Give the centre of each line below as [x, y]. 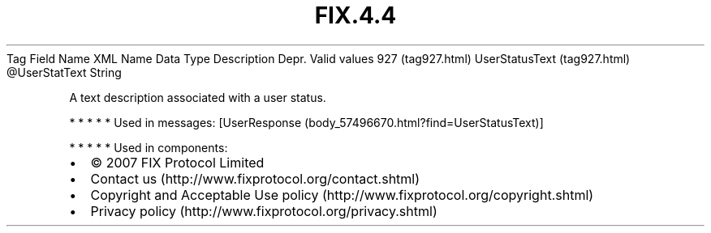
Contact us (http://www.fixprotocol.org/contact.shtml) [255, 178]
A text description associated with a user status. [198, 97]
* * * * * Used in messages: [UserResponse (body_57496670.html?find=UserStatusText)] [306, 122]
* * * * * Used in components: [149, 147]
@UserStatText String [64, 72]
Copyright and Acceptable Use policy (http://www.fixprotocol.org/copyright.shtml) [342, 195]
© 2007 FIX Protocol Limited [177, 162]
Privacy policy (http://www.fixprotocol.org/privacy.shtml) [264, 211]
